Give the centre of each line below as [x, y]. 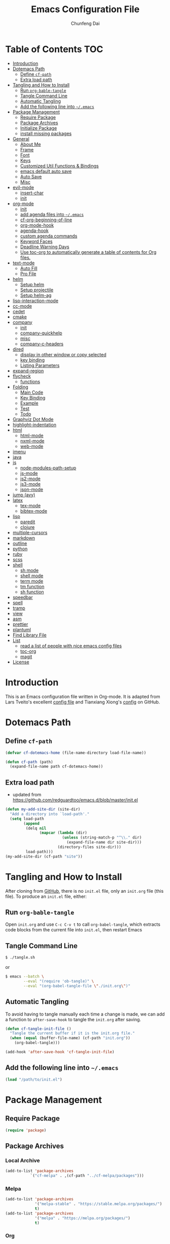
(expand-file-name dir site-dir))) [104, 843]
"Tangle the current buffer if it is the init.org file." [73, 1033]
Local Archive [23, 1160]
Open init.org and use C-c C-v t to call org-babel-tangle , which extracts [83, 924]
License [21, 662]
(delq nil [36, 828]
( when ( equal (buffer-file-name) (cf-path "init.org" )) [70, 1038]
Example [29, 403]
